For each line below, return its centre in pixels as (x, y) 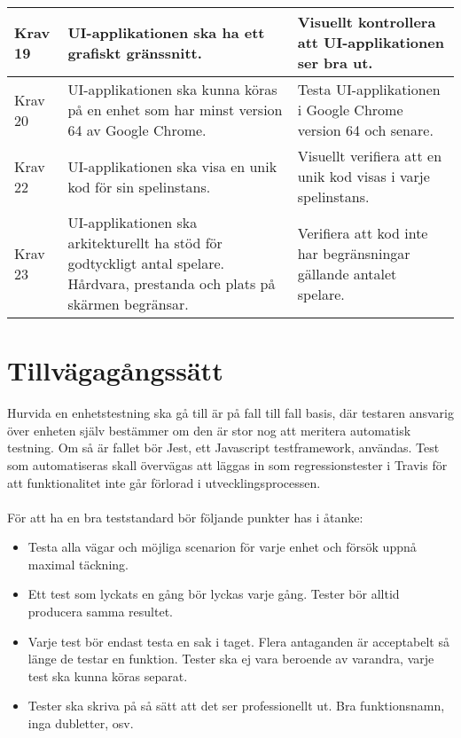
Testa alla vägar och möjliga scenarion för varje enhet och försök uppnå (222, 547)
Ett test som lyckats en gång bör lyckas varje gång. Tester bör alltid (214, 594)
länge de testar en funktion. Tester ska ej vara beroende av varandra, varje (231, 659)
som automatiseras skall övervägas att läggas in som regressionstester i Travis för (227, 464)
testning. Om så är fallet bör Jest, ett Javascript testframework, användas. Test (223, 448)
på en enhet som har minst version (175, 110)
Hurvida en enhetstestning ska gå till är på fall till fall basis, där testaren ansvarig (230, 413)
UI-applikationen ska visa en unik (172, 166)
